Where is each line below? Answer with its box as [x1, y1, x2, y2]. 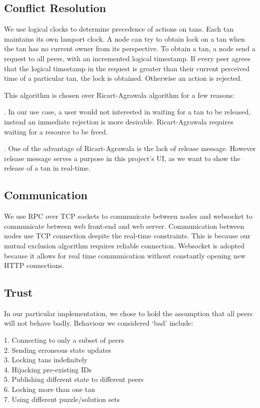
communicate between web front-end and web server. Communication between [4, 220, 244, 231]
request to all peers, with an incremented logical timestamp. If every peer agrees [4, 53, 250, 63]
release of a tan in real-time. [4, 163, 91, 173]
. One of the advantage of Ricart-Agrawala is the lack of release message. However [4, 143, 256, 154]
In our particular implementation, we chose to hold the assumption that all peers [4, 308, 253, 318]
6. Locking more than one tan [4, 384, 95, 394]
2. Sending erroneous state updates [4, 344, 111, 355]
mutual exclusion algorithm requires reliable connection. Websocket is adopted [4, 240, 244, 250]
